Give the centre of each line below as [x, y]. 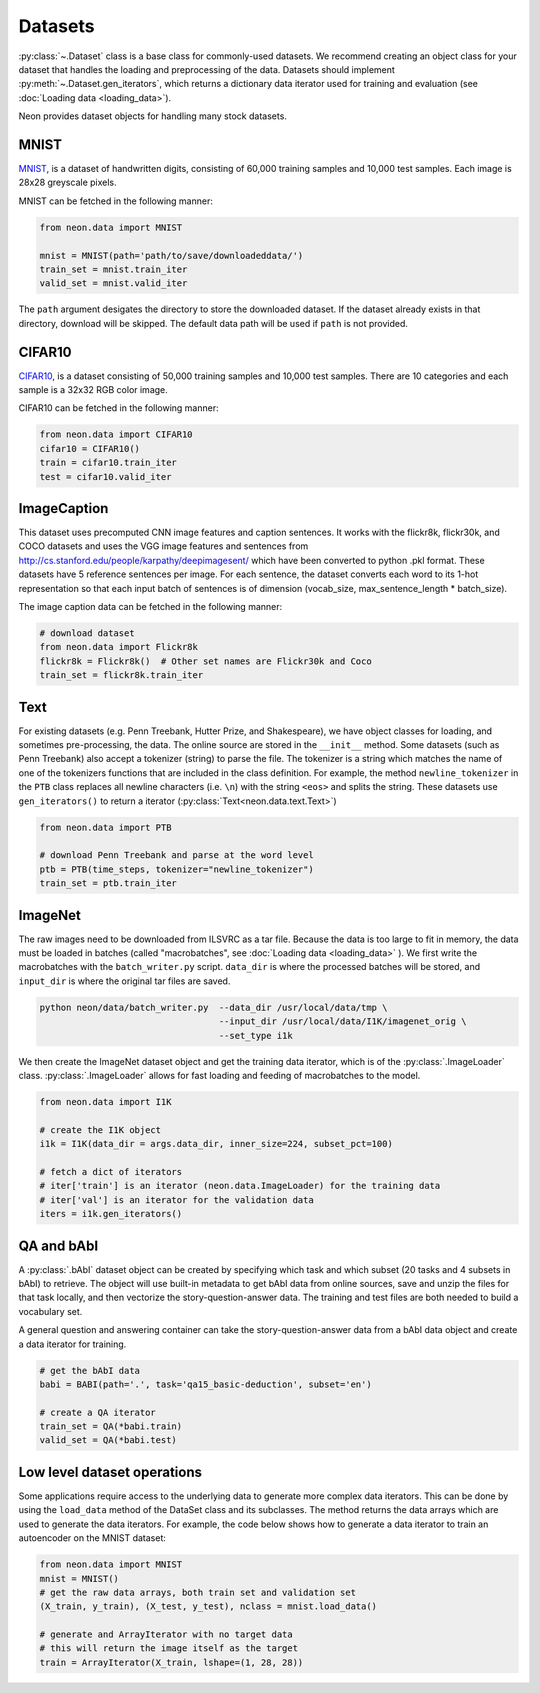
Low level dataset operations [110, 1471]
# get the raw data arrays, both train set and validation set [198, 1592]
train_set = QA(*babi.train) [111, 1426]
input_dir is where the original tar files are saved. [124, 981]
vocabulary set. [50, 1311]
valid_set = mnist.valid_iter [113, 283]
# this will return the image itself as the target [169, 1648]
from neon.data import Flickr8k [119, 647]
